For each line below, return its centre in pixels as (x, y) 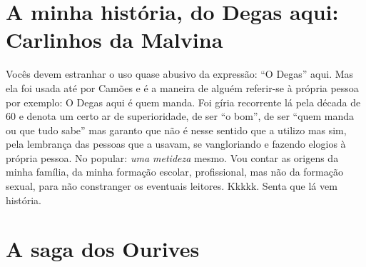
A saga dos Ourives (103, 249)
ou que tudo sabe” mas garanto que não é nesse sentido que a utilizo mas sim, (176, 130)
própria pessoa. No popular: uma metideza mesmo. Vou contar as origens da (172, 157)
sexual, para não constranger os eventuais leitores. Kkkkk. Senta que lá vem (172, 186)
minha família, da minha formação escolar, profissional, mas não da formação (174, 172)
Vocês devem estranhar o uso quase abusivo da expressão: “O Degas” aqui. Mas (180, 74)
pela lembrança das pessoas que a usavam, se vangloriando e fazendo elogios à (176, 144)
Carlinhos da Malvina (115, 40)
